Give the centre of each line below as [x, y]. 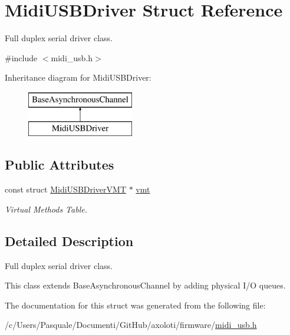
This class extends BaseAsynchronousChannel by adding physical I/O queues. [145, 285]
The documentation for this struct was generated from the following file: [135, 305]
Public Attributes [60, 165]
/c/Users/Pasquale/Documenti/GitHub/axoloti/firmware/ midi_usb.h [131, 325]
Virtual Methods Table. [46, 209]
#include [21, 57]
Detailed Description [69, 241]
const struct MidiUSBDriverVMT [66, 189]
